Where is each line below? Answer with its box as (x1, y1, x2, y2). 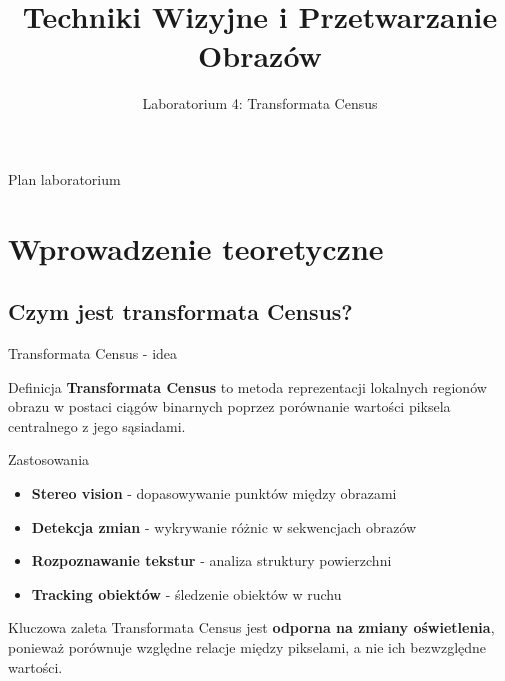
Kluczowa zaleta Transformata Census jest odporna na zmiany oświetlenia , (8, 617, 495, 638)
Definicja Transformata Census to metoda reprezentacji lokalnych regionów (8, 376, 487, 397)
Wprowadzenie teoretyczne (8, 227, 384, 268)
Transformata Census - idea (8, 343, 178, 364)
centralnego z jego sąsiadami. (8, 415, 186, 436)
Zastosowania (8, 449, 90, 470)
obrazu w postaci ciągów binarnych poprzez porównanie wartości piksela (8, 396, 451, 417)
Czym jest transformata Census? (8, 296, 353, 327)
